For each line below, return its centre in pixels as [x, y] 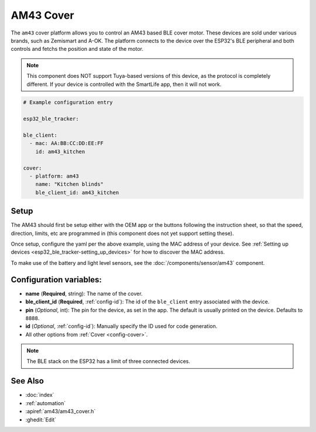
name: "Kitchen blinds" [69, 184]
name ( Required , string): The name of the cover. [84, 293]
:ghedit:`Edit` [41, 419]
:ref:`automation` [46, 403]
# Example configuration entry [68, 103]
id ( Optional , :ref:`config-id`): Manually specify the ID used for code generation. [121, 326]
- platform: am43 [54, 176]
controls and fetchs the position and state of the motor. [77, 49]
